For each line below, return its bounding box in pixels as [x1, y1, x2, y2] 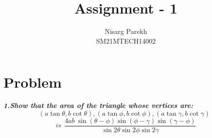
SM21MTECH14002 [96, 35, 156, 46]
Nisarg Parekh [105, 26, 147, 36]
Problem [3, 72, 62, 92]
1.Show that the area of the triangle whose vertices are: [3, 100, 194, 110]
